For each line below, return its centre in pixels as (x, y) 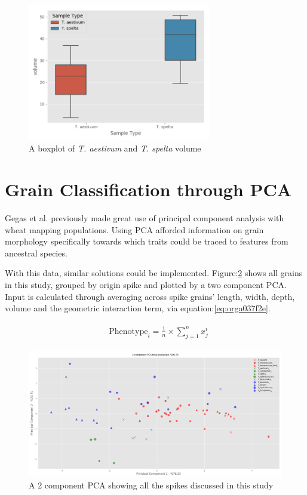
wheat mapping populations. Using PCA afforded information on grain (134, 229)
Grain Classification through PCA (148, 189)
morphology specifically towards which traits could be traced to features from (147, 241)
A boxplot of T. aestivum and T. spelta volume (115, 148)
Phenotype (128, 331)
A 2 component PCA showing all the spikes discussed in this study (151, 485)
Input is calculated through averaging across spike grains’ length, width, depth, (150, 296)
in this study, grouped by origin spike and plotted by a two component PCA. (146, 285)
